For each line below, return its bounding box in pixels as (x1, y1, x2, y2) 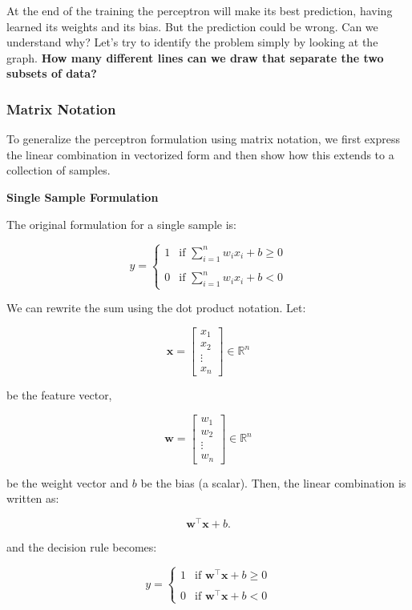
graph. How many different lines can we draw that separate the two (6, 49, 384, 66)
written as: (6, 490, 59, 507)
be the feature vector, (6, 387, 112, 403)
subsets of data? (6, 65, 97, 82)
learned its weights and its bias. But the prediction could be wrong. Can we (6, 18, 378, 34)
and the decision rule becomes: (6, 538, 157, 555)
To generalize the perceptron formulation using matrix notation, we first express (6, 130, 400, 147)
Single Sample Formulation (6, 188, 159, 205)
